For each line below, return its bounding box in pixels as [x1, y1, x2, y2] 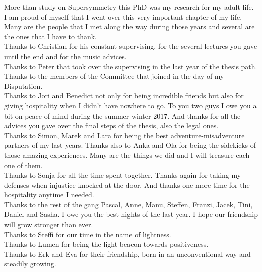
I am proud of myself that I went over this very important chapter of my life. [4, 11, 242, 22]
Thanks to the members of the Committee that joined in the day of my [4, 71, 224, 81]
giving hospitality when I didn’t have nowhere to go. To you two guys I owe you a [4, 100, 257, 111]
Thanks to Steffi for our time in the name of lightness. [4, 229, 171, 239]
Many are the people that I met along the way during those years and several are [4, 21, 255, 32]
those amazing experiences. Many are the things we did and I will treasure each [4, 149, 250, 160]
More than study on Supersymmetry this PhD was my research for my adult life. [4, 2, 254, 12]
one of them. [4, 159, 43, 170]
